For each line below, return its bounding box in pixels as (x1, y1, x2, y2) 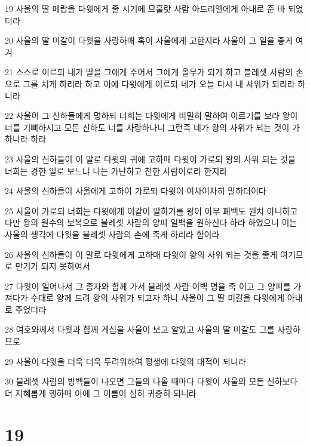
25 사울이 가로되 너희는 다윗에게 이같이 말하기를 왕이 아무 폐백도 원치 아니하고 (5, 204, 298, 217)
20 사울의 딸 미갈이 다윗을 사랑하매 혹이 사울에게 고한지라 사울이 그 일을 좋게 (5, 34, 293, 47)
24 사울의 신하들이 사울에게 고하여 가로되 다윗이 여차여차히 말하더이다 (5, 184, 266, 197)
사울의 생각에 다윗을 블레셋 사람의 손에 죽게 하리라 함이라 (5, 227, 220, 240)
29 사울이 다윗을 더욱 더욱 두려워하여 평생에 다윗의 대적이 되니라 (5, 355, 246, 367)
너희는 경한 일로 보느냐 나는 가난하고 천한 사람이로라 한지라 (5, 164, 228, 177)
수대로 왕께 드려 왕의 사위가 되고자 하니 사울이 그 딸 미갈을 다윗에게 (30, 291, 285, 304)
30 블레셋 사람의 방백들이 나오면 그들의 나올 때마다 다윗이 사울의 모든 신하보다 (5, 375, 298, 387)
